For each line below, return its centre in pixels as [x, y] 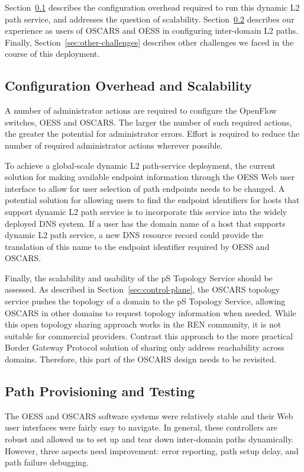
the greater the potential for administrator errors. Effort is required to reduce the [152, 134]
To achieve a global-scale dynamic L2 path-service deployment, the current [140, 165]
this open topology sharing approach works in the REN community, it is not [143, 324]
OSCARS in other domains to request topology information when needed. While [151, 312]
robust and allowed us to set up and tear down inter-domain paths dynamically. [149, 439]
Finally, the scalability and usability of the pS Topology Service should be [139, 277]
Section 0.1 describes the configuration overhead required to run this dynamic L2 [152, 7]
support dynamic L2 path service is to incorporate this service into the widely [146, 211]
